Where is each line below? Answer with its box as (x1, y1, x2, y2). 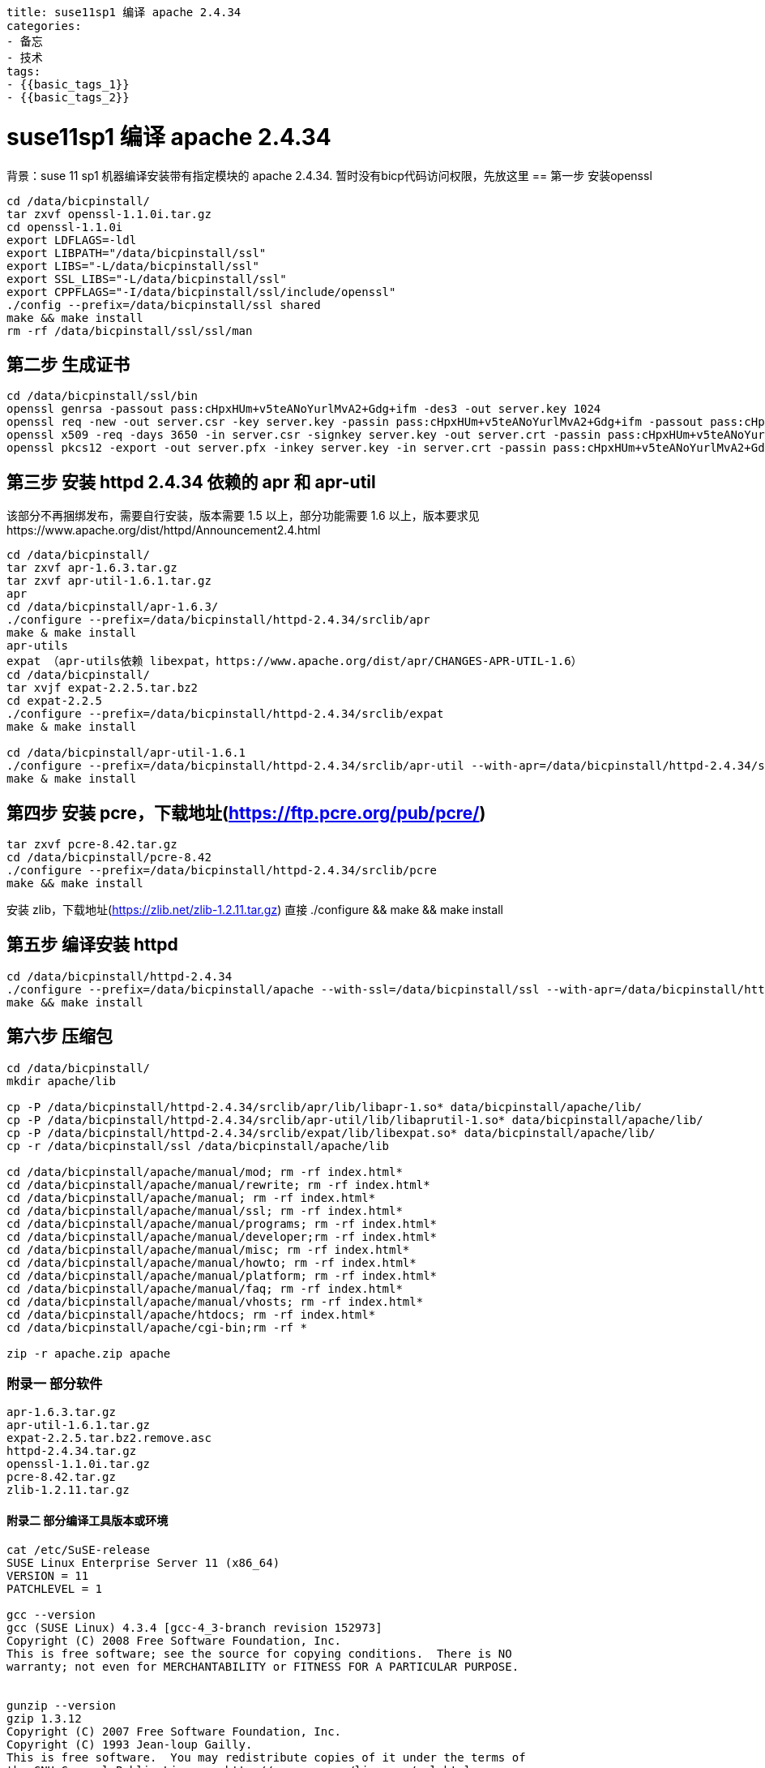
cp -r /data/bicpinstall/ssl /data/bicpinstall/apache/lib (6, 1139, 390, 1152)
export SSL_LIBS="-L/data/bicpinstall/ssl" (6, 272, 287, 285)
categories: (6, 19, 82, 32)
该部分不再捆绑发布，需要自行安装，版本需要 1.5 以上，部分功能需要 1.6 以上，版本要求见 (6, 509, 480, 523)
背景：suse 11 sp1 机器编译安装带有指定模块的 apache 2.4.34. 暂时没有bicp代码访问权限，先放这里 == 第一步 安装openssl (6, 168, 652, 182)
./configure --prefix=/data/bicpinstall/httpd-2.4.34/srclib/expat (6, 707, 444, 721)
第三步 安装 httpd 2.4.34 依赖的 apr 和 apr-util (6, 471, 376, 492)
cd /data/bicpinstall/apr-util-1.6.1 (6, 746, 246, 760)
